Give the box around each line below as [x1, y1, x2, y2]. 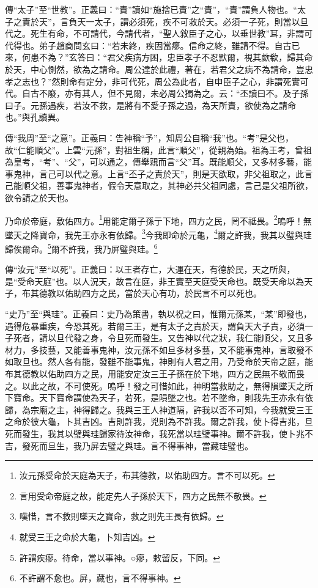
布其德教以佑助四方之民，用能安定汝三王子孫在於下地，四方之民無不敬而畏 [5, 367, 305, 380]
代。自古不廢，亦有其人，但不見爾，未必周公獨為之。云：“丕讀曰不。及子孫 [5, 87, 309, 100]
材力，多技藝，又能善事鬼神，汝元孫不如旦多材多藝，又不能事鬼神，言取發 [5, 343, 305, 356]
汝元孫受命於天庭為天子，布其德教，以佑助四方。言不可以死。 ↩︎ [19, 469, 275, 482]
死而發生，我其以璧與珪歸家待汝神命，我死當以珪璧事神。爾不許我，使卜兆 [5, 427, 305, 439]
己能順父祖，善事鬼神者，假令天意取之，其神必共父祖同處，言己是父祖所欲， [5, 179, 313, 192]
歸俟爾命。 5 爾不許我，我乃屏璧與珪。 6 [5, 241, 158, 255]
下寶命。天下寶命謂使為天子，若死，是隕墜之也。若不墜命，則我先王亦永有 [5, 391, 305, 404]
